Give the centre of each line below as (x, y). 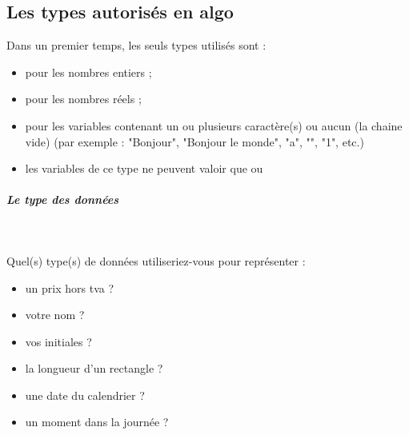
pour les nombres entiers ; (88, 72)
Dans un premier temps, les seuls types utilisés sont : (136, 45)
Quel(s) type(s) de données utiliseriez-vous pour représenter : (156, 260)
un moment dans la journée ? (97, 422)
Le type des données (63, 200)
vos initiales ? (58, 341)
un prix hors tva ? (70, 287)
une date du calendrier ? (85, 395)
